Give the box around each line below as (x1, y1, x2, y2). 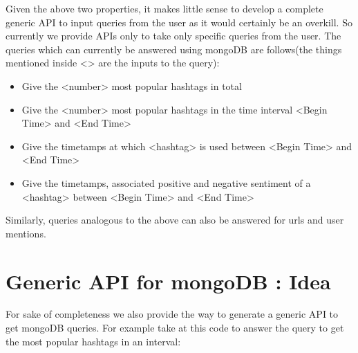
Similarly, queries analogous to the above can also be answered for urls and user (6, 212, 344, 227)
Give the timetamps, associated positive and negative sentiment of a (21, 175, 311, 190)
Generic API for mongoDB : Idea (6, 266, 331, 295)
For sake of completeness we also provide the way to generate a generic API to (6, 307, 339, 321)
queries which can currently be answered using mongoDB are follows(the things (6, 42, 342, 56)
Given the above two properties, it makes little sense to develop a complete (6, 1, 323, 15)
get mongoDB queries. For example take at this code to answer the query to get (6, 320, 344, 335)
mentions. (6, 226, 46, 240)
